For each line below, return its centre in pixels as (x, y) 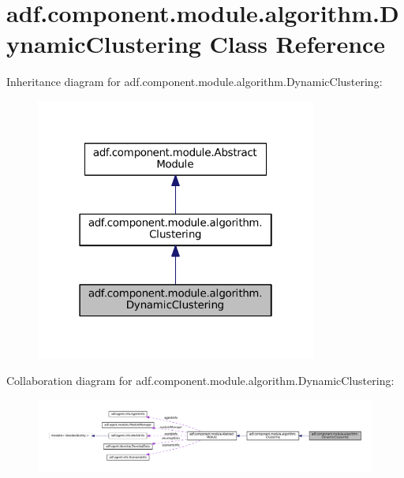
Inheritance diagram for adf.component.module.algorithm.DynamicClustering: (195, 82)
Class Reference (297, 44)
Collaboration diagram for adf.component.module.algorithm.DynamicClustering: (200, 381)
